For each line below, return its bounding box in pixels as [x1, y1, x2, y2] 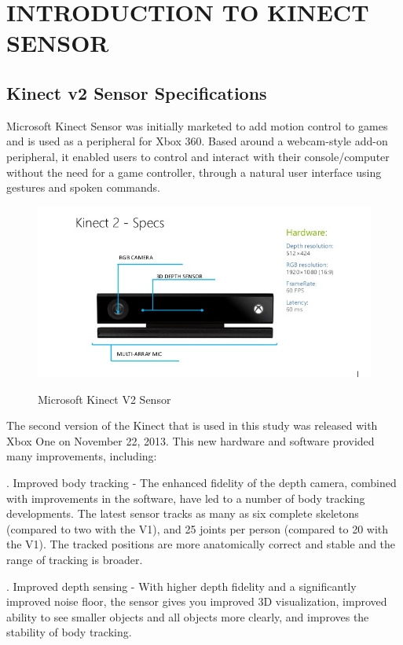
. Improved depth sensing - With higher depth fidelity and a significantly [6, 577, 357, 594]
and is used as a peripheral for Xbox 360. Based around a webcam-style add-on [6, 133, 388, 149]
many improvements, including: [6, 448, 157, 464]
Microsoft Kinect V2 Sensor [38, 390, 171, 407]
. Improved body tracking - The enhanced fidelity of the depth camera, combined [6, 474, 397, 490]
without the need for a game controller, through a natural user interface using [6, 163, 382, 180]
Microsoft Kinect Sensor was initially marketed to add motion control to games [6, 117, 388, 134]
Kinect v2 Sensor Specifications [6, 80, 267, 104]
